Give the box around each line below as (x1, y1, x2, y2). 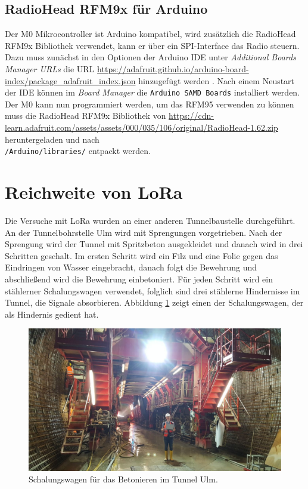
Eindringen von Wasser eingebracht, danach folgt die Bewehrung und (5, 261, 257, 273)
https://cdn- (169, 109, 214, 122)
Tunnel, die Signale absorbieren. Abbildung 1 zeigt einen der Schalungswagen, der (5, 296, 304, 309)
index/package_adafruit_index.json (5, 74, 136, 87)
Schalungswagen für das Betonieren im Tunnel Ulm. (29, 473, 218, 485)
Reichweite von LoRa (5, 180, 183, 204)
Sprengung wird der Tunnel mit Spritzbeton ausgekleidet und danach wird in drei (5, 238, 303, 250)
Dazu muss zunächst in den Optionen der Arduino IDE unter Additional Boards (5, 51, 296, 63)
